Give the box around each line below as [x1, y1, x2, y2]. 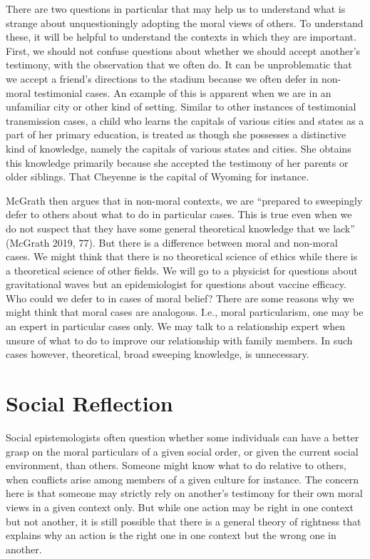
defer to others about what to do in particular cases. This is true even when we [6, 207, 352, 222]
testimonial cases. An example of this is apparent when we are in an [34, 85, 332, 100]
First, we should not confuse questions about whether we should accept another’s [6, 43, 361, 58]
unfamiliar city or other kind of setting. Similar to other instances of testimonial [6, 99, 356, 114]
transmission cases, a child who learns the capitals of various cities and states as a [6, 113, 364, 128]
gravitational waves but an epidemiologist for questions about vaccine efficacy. [6, 277, 346, 292]
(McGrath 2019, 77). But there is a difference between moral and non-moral [6, 235, 338, 250]
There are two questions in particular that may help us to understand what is [6, 1, 346, 16]
